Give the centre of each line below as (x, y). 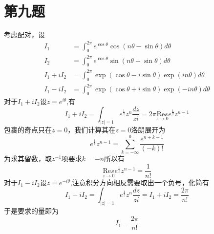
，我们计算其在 (92, 130)
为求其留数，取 (28, 159)
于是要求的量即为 (31, 211)
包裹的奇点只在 (28, 130)
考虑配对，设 (24, 34)
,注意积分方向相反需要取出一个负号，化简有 (139, 182)
